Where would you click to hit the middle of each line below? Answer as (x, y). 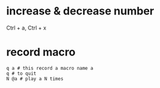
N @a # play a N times (35, 79)
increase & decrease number (80, 11)
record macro (41, 52)
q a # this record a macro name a (50, 68)
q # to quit (21, 74)
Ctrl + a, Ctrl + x (26, 28)
